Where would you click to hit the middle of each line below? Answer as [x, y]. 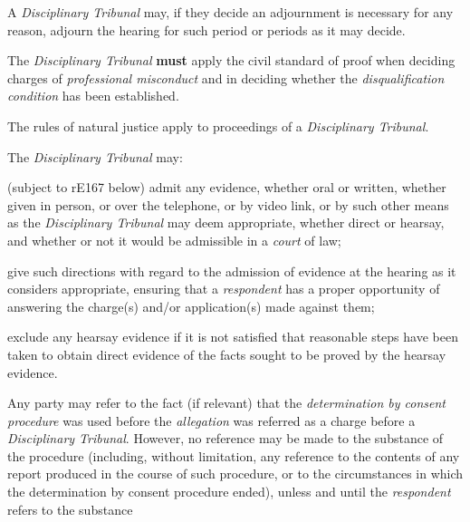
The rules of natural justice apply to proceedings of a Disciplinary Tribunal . [218, 126]
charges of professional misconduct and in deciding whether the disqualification [226, 77]
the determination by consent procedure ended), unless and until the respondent [229, 492]
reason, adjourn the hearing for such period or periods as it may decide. [206, 29]
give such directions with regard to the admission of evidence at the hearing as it [232, 271]
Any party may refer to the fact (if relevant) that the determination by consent [226, 403]
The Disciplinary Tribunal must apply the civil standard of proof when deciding [231, 60]
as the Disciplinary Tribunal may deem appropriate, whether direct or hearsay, [226, 222]
